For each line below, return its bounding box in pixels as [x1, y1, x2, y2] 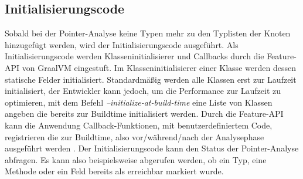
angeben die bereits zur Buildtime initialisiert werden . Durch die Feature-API [5, 107, 284, 120]
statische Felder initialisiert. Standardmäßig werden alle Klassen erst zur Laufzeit [5, 73, 297, 85]
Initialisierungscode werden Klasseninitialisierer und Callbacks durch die [5, 50, 264, 62]
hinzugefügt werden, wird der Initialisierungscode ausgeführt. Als [5, 38, 239, 50]
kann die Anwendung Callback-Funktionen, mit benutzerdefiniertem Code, [5, 119, 273, 131]
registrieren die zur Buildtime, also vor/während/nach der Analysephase [5, 130, 264, 143]
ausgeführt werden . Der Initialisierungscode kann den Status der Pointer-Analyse [5, 142, 299, 154]
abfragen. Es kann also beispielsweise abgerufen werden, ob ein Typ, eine [5, 153, 267, 166]
